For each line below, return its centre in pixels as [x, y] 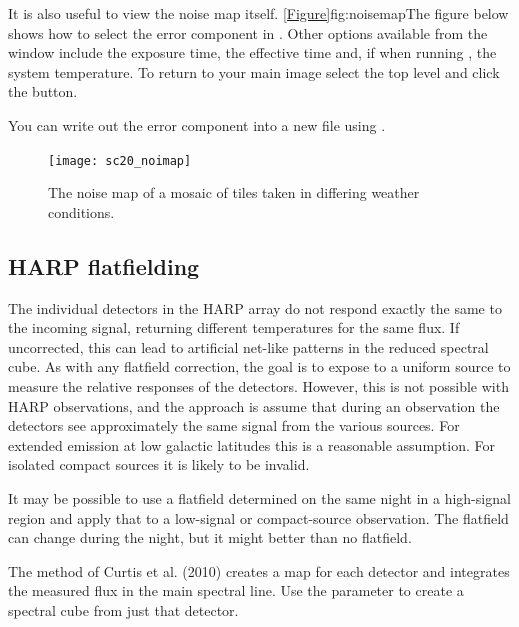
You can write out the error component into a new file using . [197, 124]
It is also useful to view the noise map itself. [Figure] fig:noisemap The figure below [258, 13]
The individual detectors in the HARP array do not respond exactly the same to [255, 307]
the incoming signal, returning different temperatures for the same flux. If [234, 327]
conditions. [81, 211]
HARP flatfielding [104, 265]
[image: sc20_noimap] [120, 160]
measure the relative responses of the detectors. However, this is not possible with [258, 385]
